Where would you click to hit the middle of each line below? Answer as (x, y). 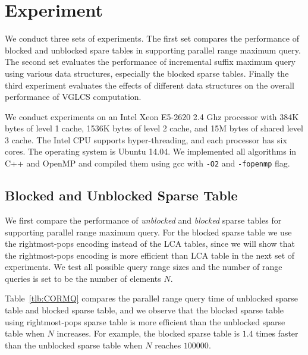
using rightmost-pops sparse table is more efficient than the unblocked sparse (145, 321)
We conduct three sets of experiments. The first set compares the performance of (152, 38)
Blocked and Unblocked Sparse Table (121, 195)
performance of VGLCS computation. (73, 97)
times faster (277, 333)
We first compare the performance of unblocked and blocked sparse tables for (143, 220)
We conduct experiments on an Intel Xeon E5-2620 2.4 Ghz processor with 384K (152, 116)
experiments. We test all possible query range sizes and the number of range (144, 267)
